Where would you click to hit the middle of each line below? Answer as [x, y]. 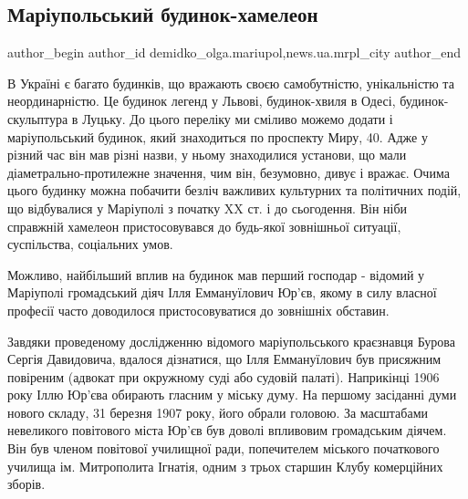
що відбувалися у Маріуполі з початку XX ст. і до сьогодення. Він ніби [208, 208]
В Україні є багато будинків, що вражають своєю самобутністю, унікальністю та [231, 83]
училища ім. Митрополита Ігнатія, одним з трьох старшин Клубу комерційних [225, 466]
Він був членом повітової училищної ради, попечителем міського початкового [224, 448]
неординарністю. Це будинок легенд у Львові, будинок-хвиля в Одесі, [202, 101]
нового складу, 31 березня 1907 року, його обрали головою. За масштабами [218, 412]
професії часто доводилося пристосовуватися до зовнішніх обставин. [198, 310]
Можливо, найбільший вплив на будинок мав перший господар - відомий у [216, 274]
